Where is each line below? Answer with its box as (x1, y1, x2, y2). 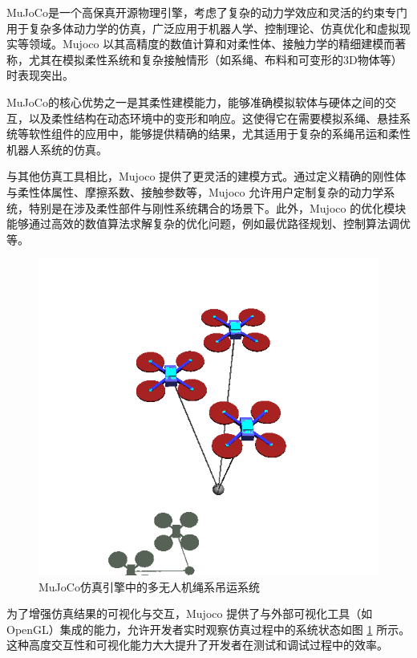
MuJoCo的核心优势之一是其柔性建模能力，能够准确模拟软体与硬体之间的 (6, 93, 385, 110)
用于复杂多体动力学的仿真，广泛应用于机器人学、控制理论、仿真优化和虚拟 (6, 19, 399, 36)
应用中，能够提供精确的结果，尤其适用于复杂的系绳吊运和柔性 (84, 125, 411, 142)
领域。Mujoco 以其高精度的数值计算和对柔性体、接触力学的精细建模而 (28, 35, 395, 52)
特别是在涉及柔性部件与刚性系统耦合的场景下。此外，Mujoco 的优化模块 (28, 199, 407, 216)
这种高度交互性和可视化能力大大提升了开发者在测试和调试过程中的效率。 (6, 636, 388, 653)
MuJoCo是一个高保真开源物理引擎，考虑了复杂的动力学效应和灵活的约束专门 (6, 4, 407, 20)
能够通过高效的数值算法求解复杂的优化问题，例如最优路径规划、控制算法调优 (6, 215, 411, 232)
